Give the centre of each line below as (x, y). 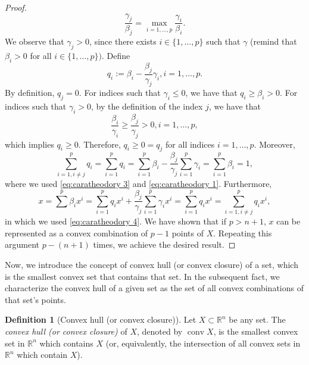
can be (288, 221)
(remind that (274, 41)
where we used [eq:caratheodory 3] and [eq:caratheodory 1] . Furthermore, (138, 184)
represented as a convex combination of (77, 233)
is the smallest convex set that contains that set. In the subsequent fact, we (142, 276)
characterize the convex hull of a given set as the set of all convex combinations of (154, 288)
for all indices (190, 144)
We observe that (35, 41)
